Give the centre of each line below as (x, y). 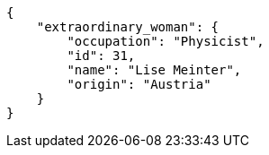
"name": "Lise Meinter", (154, 70)
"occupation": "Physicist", (166, 41)
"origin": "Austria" (139, 84)
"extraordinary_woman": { (128, 27)
